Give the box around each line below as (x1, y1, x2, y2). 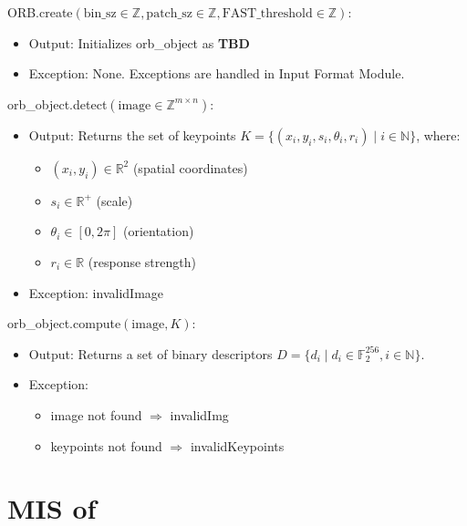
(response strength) (88, 252, 196, 271)
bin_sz (83, 7, 117, 20)
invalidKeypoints (190, 436, 285, 455)
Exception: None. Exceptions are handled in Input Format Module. (28, 64, 405, 83)
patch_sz (146, 7, 192, 20)
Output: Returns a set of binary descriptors (28, 344, 273, 363)
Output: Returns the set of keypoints (28, 125, 236, 144)
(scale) (96, 191, 133, 210)
